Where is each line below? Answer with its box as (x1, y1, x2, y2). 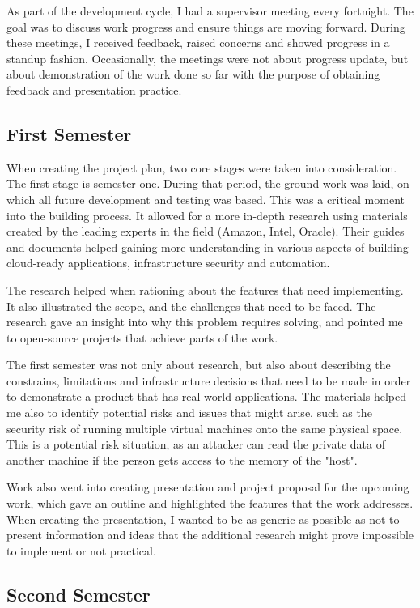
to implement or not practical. (6, 542, 156, 559)
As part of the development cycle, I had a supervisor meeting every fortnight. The (6, 2, 414, 19)
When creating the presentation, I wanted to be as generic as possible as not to (6, 510, 400, 527)
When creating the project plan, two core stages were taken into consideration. (6, 159, 397, 176)
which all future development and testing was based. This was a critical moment (6, 190, 405, 207)
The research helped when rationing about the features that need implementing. (6, 281, 404, 298)
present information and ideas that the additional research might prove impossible (6, 526, 414, 543)
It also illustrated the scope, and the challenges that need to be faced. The (6, 297, 376, 314)
